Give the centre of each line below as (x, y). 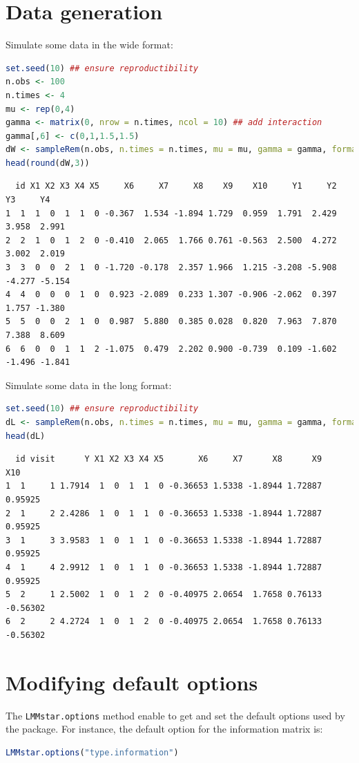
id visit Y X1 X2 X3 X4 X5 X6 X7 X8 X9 (169, 459)
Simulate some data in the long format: (89, 385)
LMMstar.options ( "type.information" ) (92, 752)
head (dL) (26, 436)
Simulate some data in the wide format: (89, 45)
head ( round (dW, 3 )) (48, 163)
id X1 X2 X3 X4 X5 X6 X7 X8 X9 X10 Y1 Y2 (176, 186)
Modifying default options (132, 682)
